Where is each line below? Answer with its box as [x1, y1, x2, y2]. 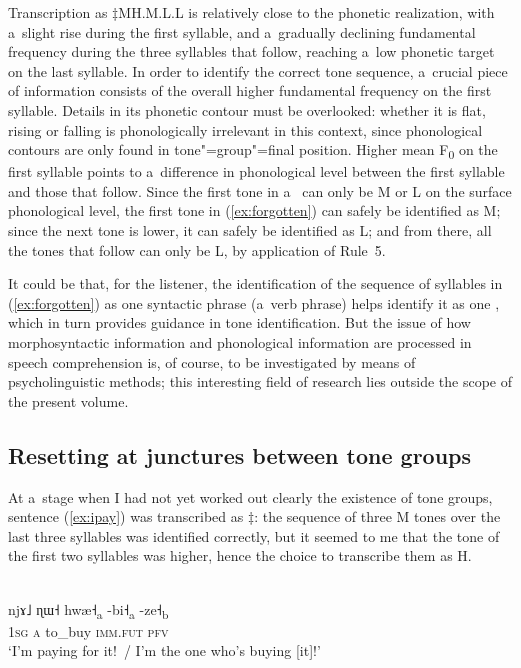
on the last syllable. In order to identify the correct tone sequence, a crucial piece [8, 60, 508, 81]
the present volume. [8, 390, 129, 411]
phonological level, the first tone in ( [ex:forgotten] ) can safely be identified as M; [8, 200, 501, 221]
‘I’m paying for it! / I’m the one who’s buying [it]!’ [8, 640, 321, 661]
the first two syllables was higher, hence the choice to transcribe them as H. [8, 545, 472, 566]
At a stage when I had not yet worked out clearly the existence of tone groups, [8, 486, 493, 507]
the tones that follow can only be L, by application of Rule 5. [8, 239, 386, 260]
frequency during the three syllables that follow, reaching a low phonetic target [8, 41, 495, 62]
